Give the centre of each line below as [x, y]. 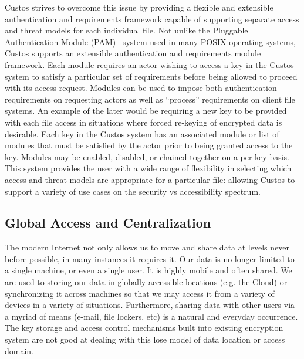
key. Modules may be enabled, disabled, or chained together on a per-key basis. [147, 156]
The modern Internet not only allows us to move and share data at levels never [147, 247]
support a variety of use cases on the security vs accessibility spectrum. [133, 191]
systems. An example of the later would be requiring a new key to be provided [146, 111]
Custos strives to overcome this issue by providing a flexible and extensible [139, 7]
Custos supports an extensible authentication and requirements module [133, 53]
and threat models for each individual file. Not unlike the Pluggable [126, 30]
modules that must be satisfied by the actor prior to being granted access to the [149, 145]
